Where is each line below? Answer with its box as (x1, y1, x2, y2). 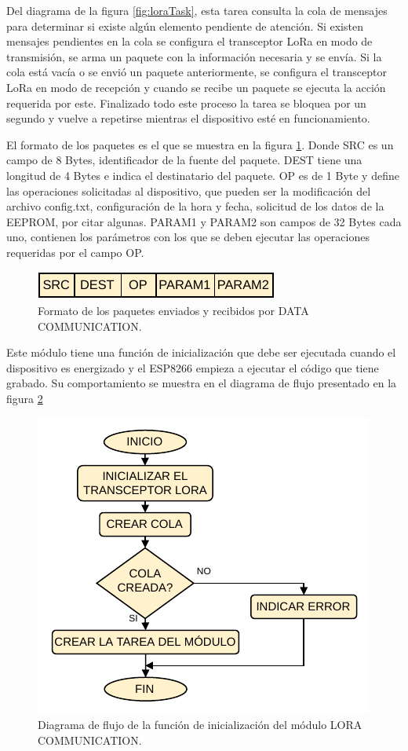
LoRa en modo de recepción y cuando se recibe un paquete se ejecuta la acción (6, 79, 386, 95)
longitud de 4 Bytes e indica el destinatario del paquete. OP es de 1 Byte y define (6, 167, 399, 183)
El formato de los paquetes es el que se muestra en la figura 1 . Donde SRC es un (6, 136, 394, 152)
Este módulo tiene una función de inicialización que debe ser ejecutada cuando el (6, 344, 396, 361)
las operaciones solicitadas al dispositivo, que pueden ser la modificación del (6, 182, 371, 199)
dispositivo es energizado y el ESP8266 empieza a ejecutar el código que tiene (6, 359, 379, 375)
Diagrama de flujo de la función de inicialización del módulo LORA (38, 716, 362, 733)
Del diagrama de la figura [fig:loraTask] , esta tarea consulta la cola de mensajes (6, 2, 388, 18)
